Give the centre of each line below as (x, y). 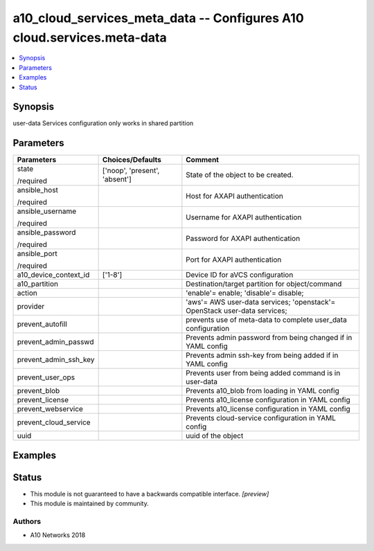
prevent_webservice (50, 409)
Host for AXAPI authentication (234, 196)
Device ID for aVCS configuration (240, 275)
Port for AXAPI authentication (234, 260)
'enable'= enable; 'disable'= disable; (245, 293)
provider (31, 307)
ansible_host (38, 190)
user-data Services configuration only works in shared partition (103, 123)
